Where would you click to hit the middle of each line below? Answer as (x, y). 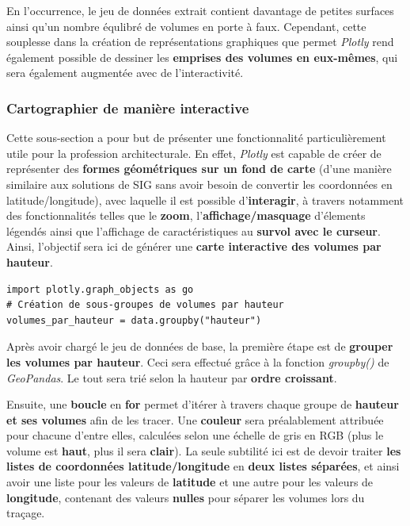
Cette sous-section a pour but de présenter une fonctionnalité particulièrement (196, 138)
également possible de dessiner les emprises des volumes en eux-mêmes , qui (202, 57)
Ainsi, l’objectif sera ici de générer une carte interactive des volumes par (194, 246)
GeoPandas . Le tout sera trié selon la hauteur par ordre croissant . (172, 377)
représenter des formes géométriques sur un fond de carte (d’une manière (199, 169)
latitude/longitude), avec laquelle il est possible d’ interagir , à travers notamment (205, 200)
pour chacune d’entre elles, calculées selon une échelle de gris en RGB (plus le (195, 435)
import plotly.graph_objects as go (100, 289)
